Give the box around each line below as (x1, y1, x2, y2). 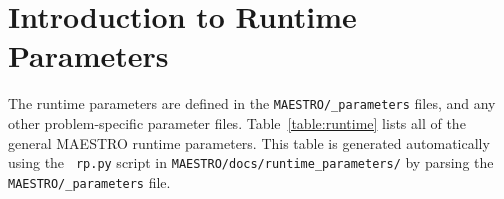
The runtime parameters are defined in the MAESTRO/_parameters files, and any (8, 93, 496, 114)
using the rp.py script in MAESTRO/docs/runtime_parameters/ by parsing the (8, 152, 494, 173)
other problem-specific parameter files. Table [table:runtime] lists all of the (8, 112, 466, 133)
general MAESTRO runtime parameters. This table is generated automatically (8, 132, 490, 153)
